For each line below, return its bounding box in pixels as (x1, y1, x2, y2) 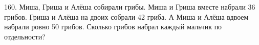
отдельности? (4, 31, 46, 41)
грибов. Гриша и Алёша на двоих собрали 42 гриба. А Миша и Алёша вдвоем (4, 11, 249, 22)
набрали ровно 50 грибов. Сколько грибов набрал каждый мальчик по (4, 21, 222, 32)
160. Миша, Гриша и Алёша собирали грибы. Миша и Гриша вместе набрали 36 (4, 2, 255, 12)
